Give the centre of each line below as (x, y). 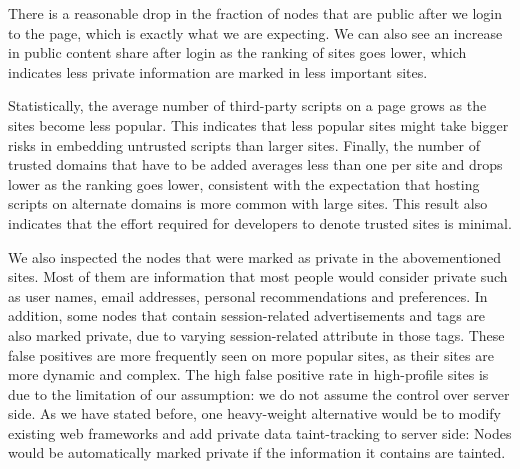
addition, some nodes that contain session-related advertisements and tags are (247, 315)
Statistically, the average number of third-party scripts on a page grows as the (247, 105)
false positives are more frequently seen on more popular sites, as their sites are (251, 354)
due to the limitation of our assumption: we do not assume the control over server (259, 393)
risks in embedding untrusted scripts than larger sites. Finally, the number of (244, 144)
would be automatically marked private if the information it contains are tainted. (257, 452)
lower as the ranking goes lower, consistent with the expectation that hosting (244, 183)
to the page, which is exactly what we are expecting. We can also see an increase (255, 32)
